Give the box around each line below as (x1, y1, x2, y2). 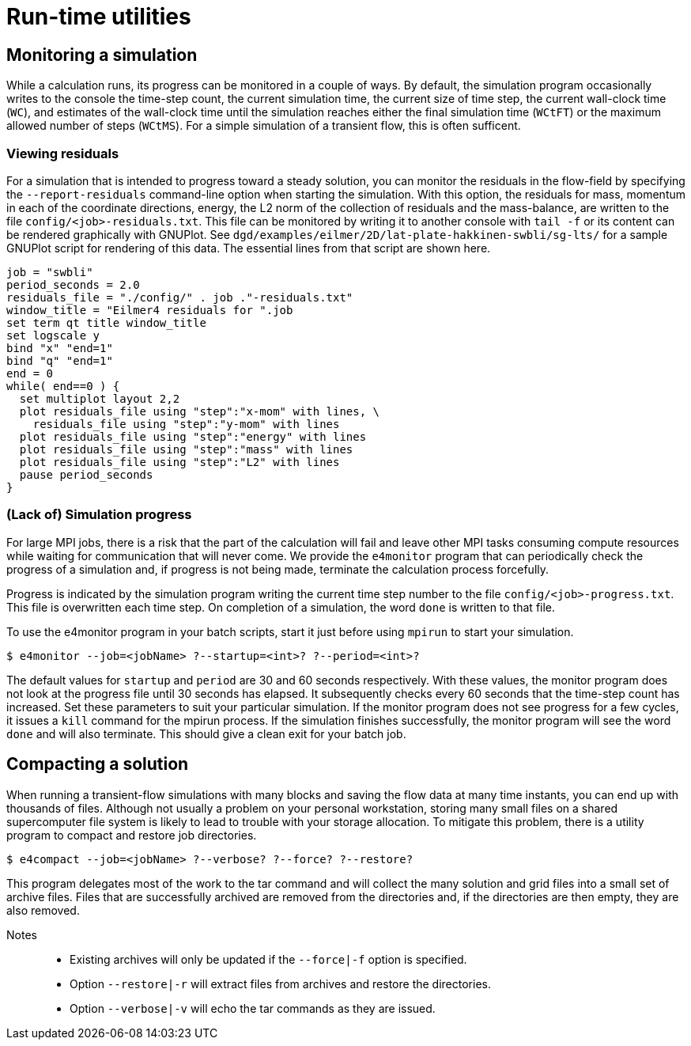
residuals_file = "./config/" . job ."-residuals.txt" (6, 290, 353, 304)
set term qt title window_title (6, 316, 206, 329)
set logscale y (6, 328, 100, 342)
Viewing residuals (6, 145, 119, 161)
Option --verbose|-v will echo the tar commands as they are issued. (70, 1001, 436, 1015)
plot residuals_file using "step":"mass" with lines (19, 442, 353, 456)
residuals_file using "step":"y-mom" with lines (32, 417, 340, 430)
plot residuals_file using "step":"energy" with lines (19, 430, 367, 443)
